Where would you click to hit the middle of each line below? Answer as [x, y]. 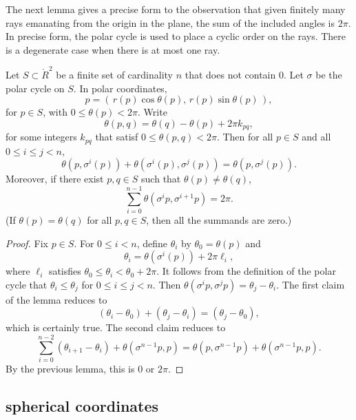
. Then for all [245, 137]
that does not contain [230, 75]
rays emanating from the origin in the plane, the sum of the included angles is [170, 22]
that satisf [117, 137]
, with [55, 112]
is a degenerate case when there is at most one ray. [113, 49]
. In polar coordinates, [120, 88]
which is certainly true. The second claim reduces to [116, 327]
